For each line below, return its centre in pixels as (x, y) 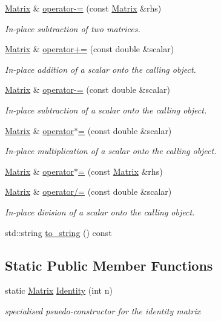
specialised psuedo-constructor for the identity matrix (103, 310)
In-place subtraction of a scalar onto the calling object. (106, 110)
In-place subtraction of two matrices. (73, 28)
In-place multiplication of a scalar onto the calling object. (111, 151)
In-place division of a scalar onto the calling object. (100, 211)
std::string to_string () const (58, 232)
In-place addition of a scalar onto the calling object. (101, 69)
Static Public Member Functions (109, 265)
